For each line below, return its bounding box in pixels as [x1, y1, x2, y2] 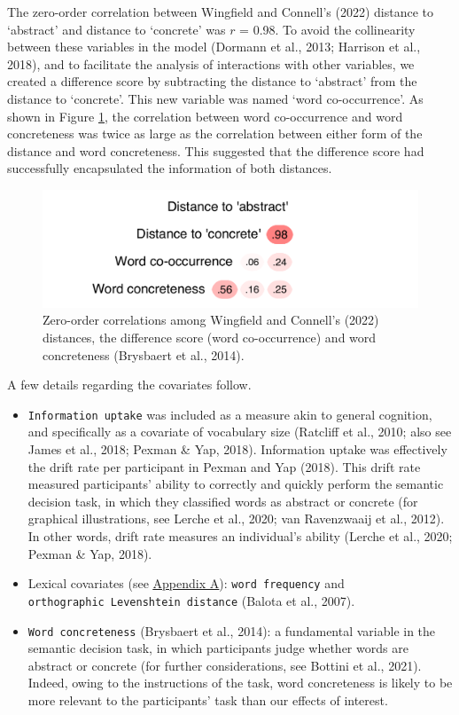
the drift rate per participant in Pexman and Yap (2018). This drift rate [27, 457, 421, 475]
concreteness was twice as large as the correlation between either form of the [7, 124, 423, 143]
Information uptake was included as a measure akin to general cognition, [27, 405, 432, 423]
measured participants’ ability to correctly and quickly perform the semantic [27, 475, 444, 493]
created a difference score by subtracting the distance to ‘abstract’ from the [7, 72, 417, 90]
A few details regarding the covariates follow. [7, 375, 252, 394]
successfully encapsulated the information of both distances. [7, 159, 332, 177]
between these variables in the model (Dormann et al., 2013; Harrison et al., [7, 37, 421, 56]
